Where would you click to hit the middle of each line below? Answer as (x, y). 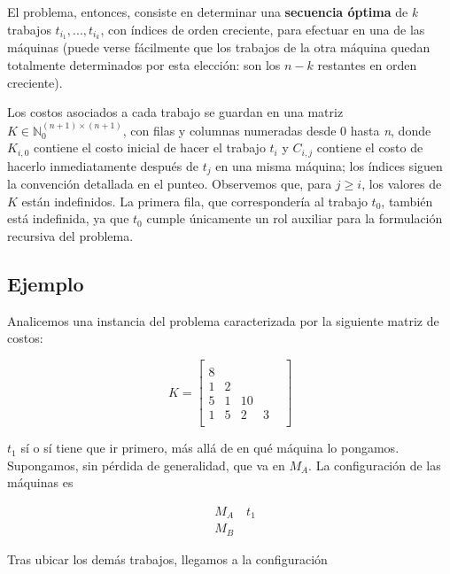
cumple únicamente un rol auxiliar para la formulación (295, 218)
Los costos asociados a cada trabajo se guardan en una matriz (175, 112)
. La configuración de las (375, 465)
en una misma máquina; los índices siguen (329, 165)
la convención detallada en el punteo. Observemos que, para (170, 184)
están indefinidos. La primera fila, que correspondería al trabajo (194, 201)
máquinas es (40, 482)
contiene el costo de (370, 147)
